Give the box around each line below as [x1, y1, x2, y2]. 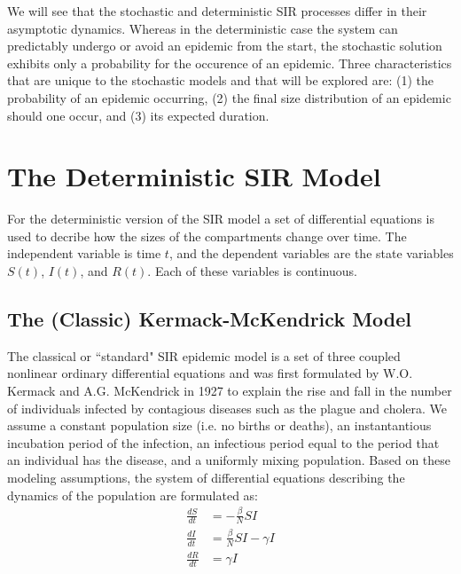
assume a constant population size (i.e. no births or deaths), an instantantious [7, 416, 432, 435]
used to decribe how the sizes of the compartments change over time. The [7, 226, 407, 245]
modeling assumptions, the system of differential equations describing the [7, 468, 405, 487]
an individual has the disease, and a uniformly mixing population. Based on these [7, 451, 451, 469]
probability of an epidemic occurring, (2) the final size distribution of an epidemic [7, 88, 451, 106]
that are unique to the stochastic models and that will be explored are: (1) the [7, 71, 434, 90]
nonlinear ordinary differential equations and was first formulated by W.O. [7, 364, 413, 382]
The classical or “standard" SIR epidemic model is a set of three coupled [7, 346, 401, 365]
